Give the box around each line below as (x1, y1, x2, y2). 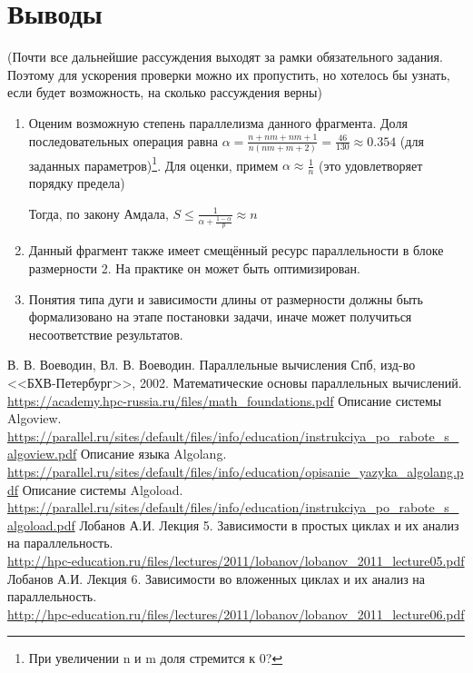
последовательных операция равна (28, 131, 219, 150)
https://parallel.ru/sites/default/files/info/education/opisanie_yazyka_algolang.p (7, 461, 464, 480)
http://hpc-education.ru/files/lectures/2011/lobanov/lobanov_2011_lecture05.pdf (7, 550, 465, 569)
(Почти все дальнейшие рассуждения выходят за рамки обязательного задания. (7, 47, 443, 66)
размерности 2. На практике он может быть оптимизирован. (28, 259, 360, 278)
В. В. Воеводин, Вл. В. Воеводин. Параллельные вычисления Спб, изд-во (7, 355, 416, 374)
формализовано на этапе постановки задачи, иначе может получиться (28, 307, 412, 326)
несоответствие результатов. (28, 324, 183, 343)
